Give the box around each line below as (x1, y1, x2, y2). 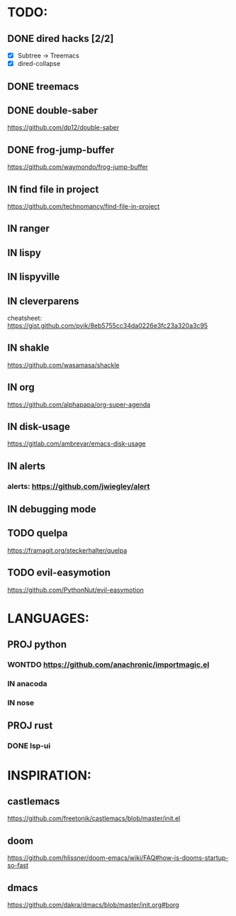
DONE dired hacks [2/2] (7, 33, 114, 45)
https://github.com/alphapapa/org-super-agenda (7, 400, 151, 409)
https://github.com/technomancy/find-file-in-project (7, 202, 160, 210)
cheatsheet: (7, 314, 43, 322)
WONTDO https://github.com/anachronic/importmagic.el (7, 660, 210, 670)
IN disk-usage (7, 420, 71, 433)
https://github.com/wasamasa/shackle (7, 360, 120, 369)
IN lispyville (7, 271, 60, 283)
